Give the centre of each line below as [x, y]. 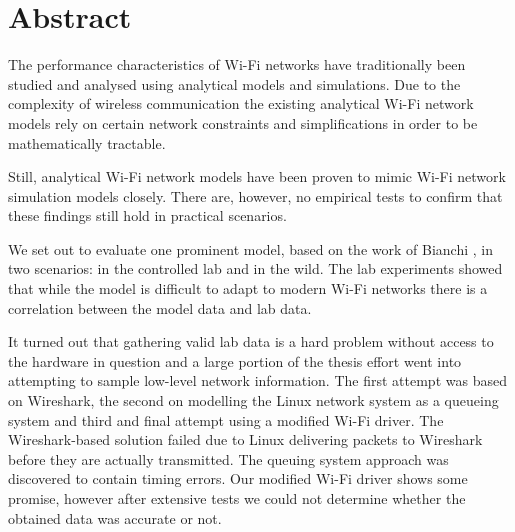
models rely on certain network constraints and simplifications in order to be [243, 122]
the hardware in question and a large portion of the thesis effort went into [235, 360]
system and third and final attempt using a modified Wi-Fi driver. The [226, 419]
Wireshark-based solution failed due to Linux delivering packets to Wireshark [245, 439]
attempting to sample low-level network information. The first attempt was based [257, 380]
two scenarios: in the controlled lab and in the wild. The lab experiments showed [255, 268]
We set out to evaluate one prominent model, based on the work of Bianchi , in [250, 248]
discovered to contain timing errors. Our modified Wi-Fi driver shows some [238, 478]
